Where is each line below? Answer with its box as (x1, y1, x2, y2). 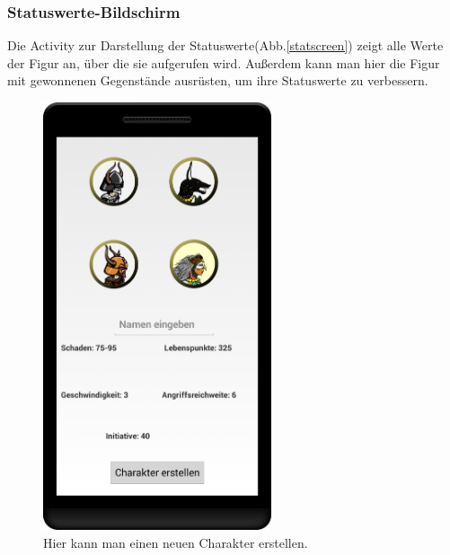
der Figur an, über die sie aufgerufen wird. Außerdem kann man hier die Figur (7, 53, 440, 72)
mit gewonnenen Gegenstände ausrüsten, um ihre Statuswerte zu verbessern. (7, 71, 428, 90)
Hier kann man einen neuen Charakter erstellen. (43, 533, 308, 551)
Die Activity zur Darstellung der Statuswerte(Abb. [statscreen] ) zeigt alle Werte (7, 36, 444, 55)
